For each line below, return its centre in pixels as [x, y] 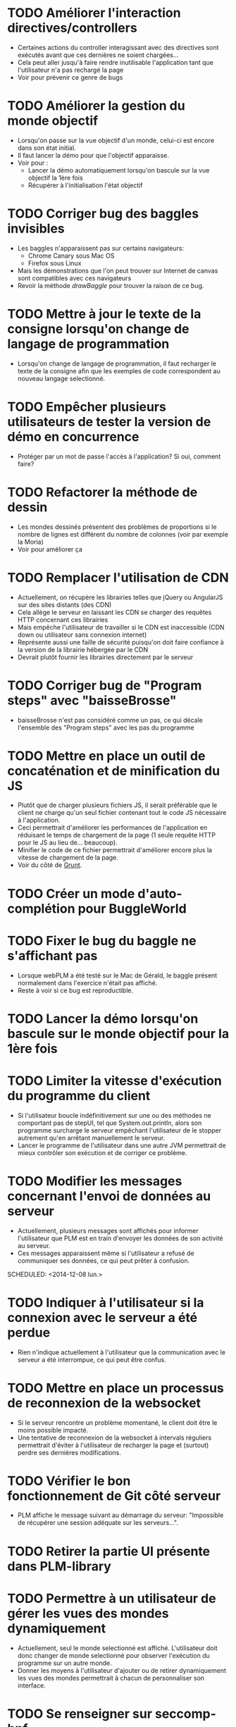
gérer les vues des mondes [88, 1613]
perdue [29, 1332]
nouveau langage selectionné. [61, 378]
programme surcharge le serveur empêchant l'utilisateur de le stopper [119, 1130]
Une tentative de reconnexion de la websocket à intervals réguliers [114, 1438]
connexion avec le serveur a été [103, 1317]
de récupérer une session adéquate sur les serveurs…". [98, 1523]
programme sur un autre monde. [65, 1663]
